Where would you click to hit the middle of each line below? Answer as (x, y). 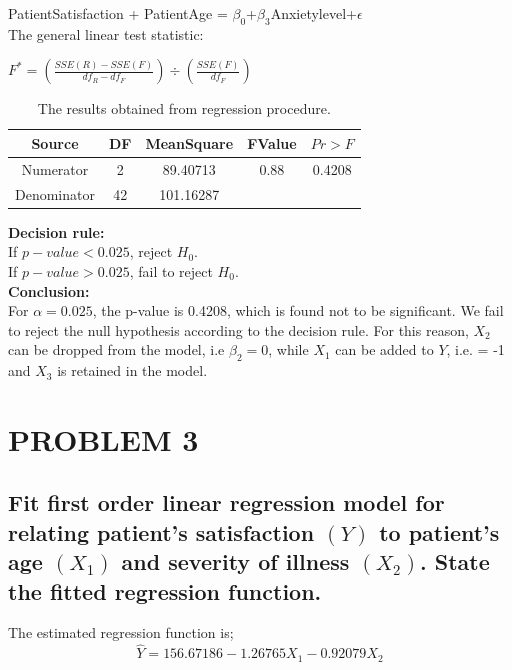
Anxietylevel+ (313, 13)
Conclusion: (49, 290)
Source (55, 142)
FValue (272, 142)
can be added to (384, 349)
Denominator (55, 193)
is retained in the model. (132, 370)
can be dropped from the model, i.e (116, 349)
